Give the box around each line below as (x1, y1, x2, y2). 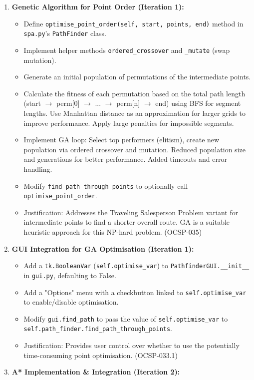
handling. (23, 163, 52, 174)
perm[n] (116, 98, 140, 108)
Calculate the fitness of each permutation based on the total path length (23, 88, 246, 98)
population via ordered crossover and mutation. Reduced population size (23, 144, 246, 154)
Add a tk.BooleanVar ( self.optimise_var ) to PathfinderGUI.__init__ (23, 260, 250, 271)
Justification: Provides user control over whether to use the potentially (23, 340, 240, 351)
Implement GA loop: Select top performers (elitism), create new (23, 134, 220, 145)
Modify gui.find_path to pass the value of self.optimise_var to (23, 313, 228, 324)
